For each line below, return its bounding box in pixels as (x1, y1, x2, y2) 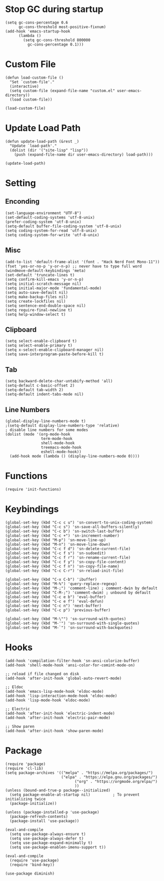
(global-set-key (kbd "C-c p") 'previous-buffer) (5, 607, 111, 613)
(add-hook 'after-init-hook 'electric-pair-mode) (5, 715, 111, 720)
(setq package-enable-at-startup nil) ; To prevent (9, 792, 140, 797)
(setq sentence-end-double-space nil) (5, 303, 86, 308)
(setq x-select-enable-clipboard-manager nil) (5, 347, 104, 352)
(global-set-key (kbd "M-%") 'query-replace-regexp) (5, 581, 117, 586)
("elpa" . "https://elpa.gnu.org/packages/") (60, 774, 157, 779)
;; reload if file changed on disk (5, 671, 79, 676)
